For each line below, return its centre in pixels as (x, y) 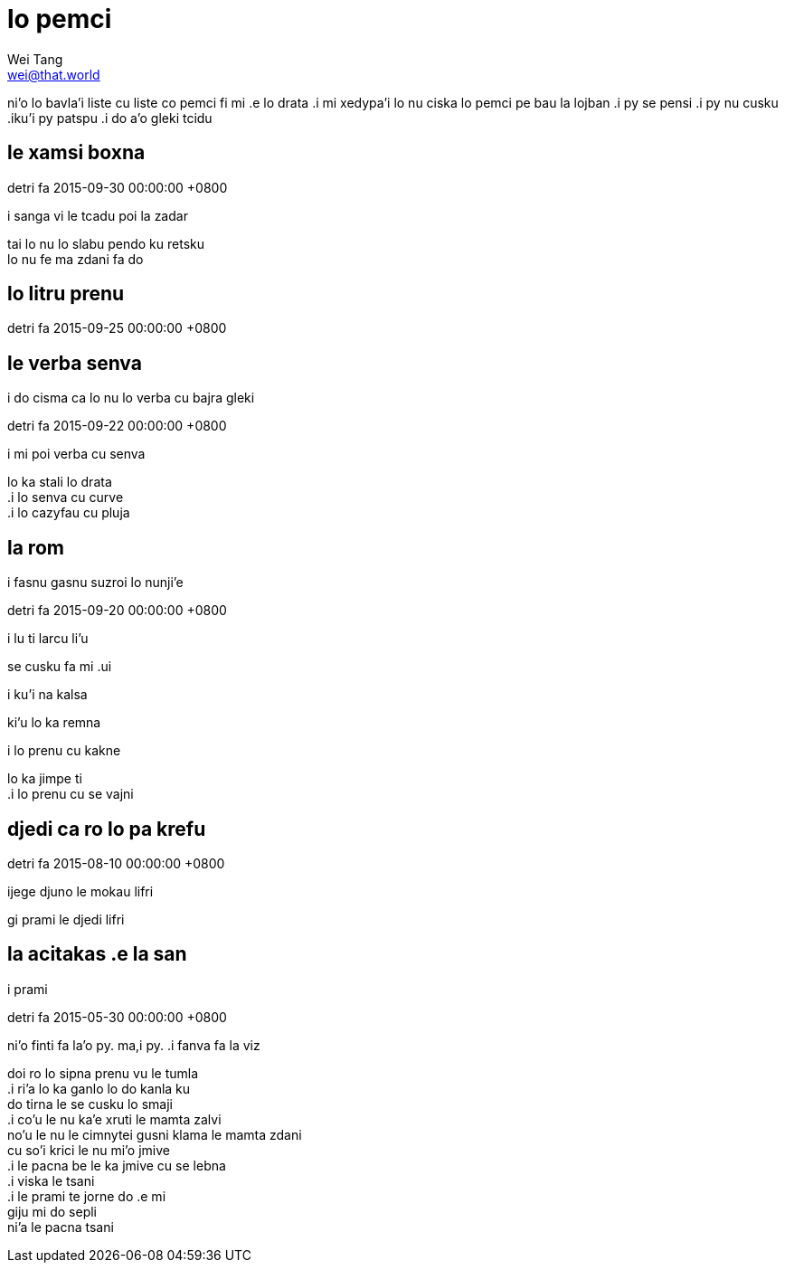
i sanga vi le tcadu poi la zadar (98, 215)
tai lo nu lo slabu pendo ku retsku (106, 243)
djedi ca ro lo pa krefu (107, 829)
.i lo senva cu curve (66, 498)
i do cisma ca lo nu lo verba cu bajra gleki (131, 398)
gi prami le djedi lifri (66, 919)
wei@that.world (54, 74)
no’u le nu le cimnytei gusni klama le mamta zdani (155, 1134)
